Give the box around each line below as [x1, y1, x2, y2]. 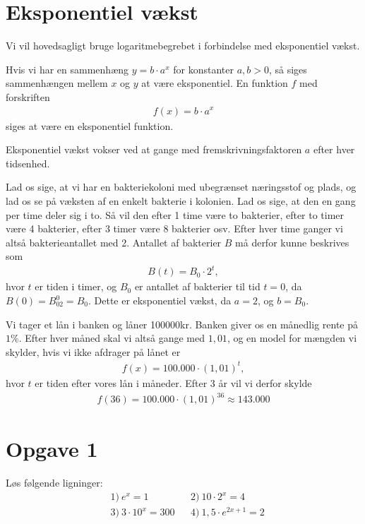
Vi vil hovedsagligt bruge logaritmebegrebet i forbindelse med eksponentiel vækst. [6, 38, 360, 53]
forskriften [6, 89, 50, 104]
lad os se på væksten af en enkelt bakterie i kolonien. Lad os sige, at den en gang [6, 193, 356, 208]
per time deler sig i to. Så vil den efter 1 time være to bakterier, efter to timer [6, 207, 345, 222]
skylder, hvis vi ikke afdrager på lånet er [6, 344, 181, 359]
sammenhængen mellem [6, 76, 108, 90]
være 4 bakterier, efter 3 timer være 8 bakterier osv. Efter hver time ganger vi [6, 221, 343, 236]
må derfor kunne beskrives [235, 234, 349, 249]
